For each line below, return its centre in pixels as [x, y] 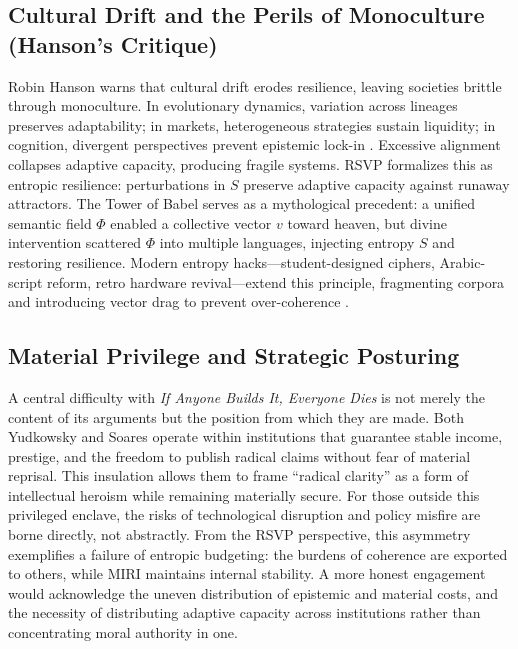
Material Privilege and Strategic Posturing [234, 355]
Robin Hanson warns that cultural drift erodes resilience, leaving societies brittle [255, 85]
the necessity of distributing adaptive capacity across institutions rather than [244, 612]
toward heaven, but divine [367, 222]
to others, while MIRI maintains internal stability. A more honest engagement [247, 573]
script [25, 281]
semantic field [50, 222]
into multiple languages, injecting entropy [287, 242]
